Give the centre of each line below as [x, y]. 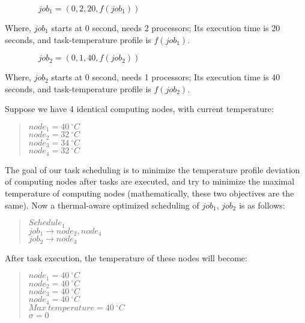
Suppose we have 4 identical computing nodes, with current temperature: [139, 109]
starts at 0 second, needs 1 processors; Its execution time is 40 [166, 77]
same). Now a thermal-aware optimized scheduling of [102, 205]
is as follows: [262, 205]
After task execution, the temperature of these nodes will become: [126, 257]
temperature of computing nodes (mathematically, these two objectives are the [149, 193]
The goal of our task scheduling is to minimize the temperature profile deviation [152, 169]
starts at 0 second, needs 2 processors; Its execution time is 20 [166, 28]
